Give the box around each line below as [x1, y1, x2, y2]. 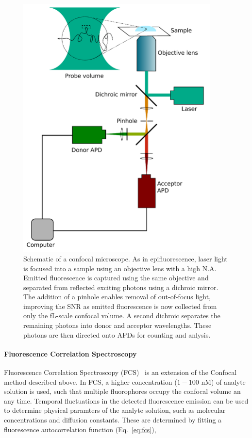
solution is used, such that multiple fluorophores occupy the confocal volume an [4, 386, 241, 396]
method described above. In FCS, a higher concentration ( [4, 376, 177, 387]
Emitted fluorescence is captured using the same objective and [23, 273, 209, 283]
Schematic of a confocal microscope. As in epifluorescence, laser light [23, 253, 228, 263]
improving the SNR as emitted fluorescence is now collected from [23, 301, 217, 311]
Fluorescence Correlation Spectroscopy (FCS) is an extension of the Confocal [4, 367, 237, 377]
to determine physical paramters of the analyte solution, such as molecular [4, 405, 226, 415]
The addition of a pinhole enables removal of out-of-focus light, [23, 292, 211, 302]
